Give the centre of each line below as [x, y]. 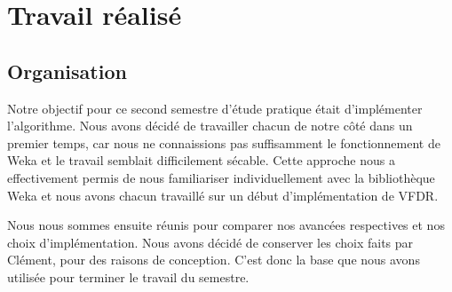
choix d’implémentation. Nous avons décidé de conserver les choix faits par [210, 242]
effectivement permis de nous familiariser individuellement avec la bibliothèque [221, 177]
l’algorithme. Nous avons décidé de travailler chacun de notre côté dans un [210, 126]
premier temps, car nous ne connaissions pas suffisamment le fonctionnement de [224, 142]
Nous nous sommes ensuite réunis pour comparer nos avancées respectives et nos [226, 225]
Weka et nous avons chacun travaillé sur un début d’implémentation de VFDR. [223, 195]
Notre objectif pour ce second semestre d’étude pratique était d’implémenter [215, 108]
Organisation [67, 71]
